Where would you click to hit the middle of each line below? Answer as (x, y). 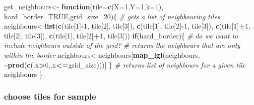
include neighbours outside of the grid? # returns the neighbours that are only (122, 45)
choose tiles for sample (50, 96)
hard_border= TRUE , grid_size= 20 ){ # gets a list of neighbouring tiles (112, 16)
